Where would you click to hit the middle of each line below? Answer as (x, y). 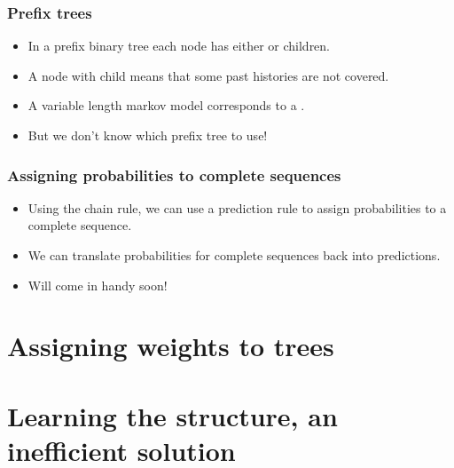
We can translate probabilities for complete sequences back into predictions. (234, 255)
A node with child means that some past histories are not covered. (208, 75)
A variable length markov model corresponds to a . (166, 105)
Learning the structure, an (172, 415)
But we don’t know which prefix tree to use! (148, 135)
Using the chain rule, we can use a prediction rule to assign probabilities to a (237, 207)
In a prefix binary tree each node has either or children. (179, 46)
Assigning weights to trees (171, 346)
